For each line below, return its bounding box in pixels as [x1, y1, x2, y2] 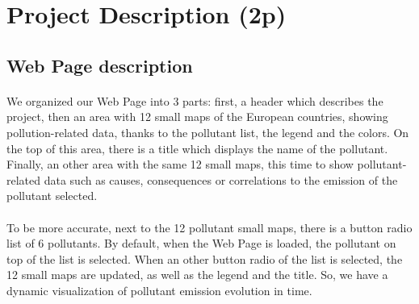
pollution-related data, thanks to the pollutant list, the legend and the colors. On [6, 123, 409, 140]
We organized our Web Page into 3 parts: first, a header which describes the [6, 92, 383, 109]
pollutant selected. [6, 187, 98, 204]
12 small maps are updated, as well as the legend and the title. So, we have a [6, 266, 388, 283]
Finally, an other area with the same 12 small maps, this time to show [6, 156, 354, 173]
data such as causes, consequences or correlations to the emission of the [44, 171, 398, 188]
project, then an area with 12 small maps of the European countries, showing [6, 108, 388, 125]
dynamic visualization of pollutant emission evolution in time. [6, 281, 312, 298]
